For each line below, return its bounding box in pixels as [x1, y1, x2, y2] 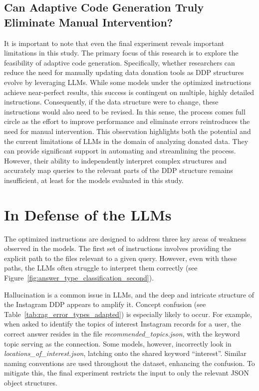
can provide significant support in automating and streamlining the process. [4, 145, 236, 156]
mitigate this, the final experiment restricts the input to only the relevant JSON [4, 367, 249, 378]
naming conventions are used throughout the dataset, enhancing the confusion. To [4, 357, 255, 368]
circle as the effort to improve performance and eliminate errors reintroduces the [4, 116, 250, 126]
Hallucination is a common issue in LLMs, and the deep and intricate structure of [4, 289, 255, 299]
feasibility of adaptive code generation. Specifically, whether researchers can [4, 57, 235, 67]
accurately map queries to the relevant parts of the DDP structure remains [4, 165, 233, 175]
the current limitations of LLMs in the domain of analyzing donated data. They [4, 135, 249, 146]
